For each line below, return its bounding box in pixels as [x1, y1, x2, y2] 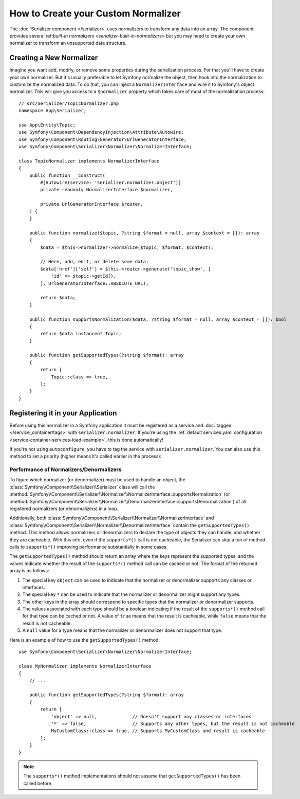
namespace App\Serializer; [18, 108, 87, 114]
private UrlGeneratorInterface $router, [40, 201, 143, 207]
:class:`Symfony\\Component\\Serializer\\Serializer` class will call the [9, 484, 155, 490]
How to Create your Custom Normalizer [9, 8, 181, 19]
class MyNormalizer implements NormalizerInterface [18, 663, 152, 669]
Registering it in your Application [9, 409, 117, 417]
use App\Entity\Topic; [18, 122, 76, 128]
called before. [23, 780, 53, 786]
